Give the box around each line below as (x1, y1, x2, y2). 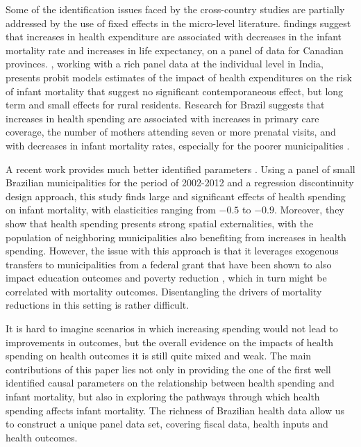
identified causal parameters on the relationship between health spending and (6, 375, 335, 390)
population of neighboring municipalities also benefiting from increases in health (6, 229, 346, 244)
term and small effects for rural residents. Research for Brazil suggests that (6, 97, 325, 112)
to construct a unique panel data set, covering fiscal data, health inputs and (6, 416, 328, 431)
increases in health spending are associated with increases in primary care (6, 111, 319, 125)
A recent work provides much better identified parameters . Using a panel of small (6, 161, 355, 176)
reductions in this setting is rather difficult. (6, 298, 190, 312)
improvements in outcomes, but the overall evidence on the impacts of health (6, 334, 333, 349)
